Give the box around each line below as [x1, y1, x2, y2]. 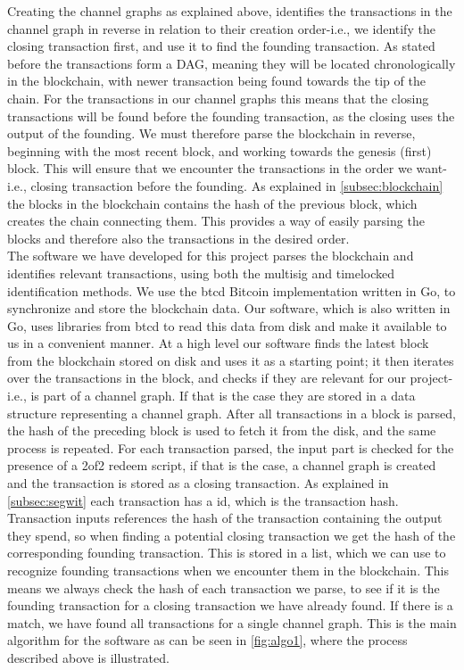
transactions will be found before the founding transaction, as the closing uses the [7, 106, 455, 125]
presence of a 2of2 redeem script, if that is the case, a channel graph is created [7, 456, 436, 475]
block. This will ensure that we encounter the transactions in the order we [7, 159, 412, 178]
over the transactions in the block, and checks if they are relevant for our [7, 368, 406, 387]
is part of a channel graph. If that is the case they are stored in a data [30, 386, 416, 405]
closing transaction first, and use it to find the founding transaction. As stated [7, 37, 435, 55]
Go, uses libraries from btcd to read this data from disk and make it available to [7, 316, 447, 335]
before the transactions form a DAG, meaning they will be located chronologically [7, 54, 456, 72]
